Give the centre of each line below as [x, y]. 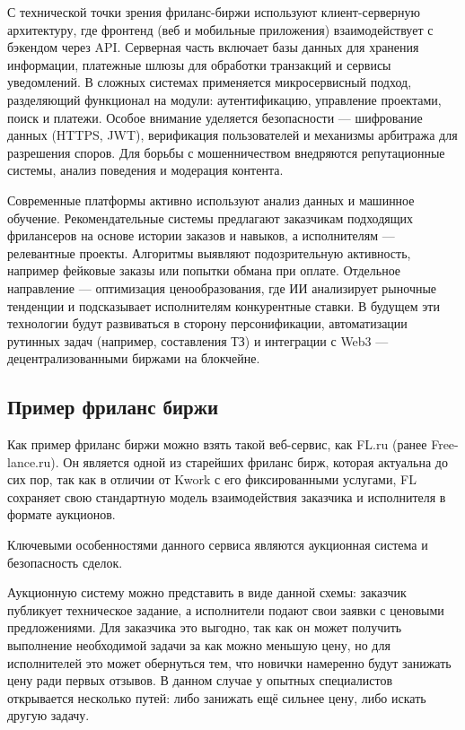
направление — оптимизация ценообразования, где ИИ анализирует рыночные [222, 287]
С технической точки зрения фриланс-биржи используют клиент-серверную [214, 12]
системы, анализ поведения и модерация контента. [145, 170]
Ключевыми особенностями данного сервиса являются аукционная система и [218, 545]
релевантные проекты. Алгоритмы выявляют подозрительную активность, [209, 252]
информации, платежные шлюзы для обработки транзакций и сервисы [199, 64]
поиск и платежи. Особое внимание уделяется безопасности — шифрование [215, 117]
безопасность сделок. [65, 562]
